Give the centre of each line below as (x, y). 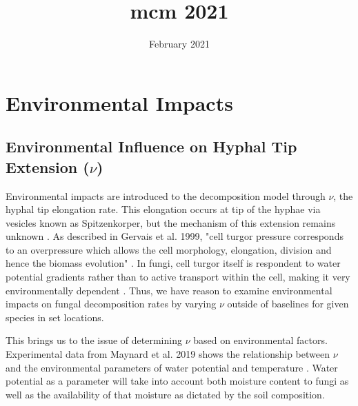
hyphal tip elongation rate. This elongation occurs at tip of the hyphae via (163, 209)
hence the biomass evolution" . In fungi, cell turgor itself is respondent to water (173, 263)
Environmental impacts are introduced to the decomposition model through (166, 195)
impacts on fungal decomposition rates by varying (111, 304)
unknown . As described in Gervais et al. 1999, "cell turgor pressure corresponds (175, 236)
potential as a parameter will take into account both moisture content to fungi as (177, 381)
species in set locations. (55, 317)
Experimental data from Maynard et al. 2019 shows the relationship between (168, 354)
